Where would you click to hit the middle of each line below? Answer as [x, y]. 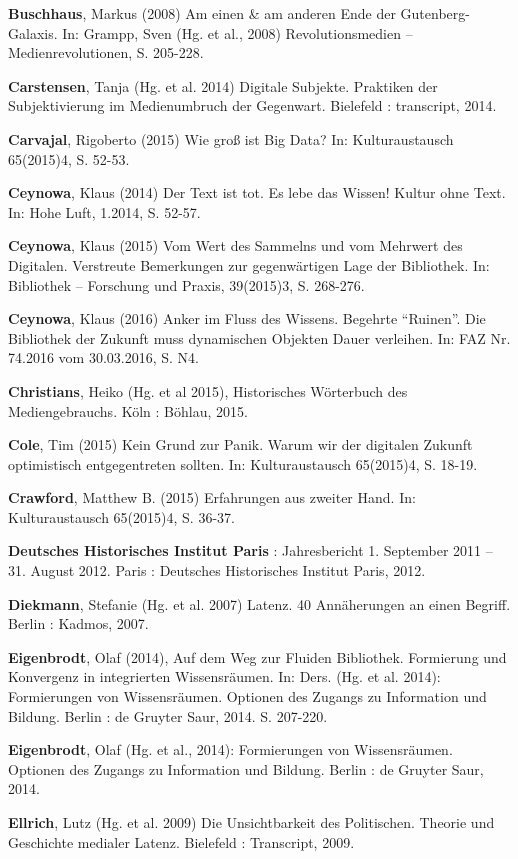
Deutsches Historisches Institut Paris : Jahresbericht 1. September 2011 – [250, 550]
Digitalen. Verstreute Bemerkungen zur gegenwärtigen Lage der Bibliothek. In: [249, 264]
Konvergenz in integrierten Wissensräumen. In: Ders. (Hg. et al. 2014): [224, 676]
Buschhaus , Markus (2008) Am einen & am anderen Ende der [202, 13]
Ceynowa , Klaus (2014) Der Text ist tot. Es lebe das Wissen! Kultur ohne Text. [257, 192]
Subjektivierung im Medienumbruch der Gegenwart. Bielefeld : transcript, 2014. [252, 105]
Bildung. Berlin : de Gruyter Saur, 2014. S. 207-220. [168, 715]
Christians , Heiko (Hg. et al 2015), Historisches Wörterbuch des [208, 390]
